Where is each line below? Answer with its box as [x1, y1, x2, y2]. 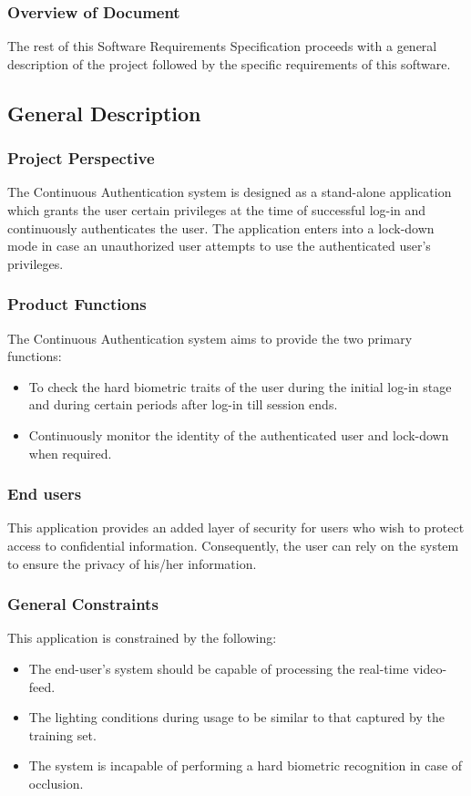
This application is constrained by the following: [7, 628, 277, 647]
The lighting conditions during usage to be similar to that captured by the [28, 708, 445, 727]
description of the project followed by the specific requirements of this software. [7, 54, 451, 73]
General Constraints [7, 593, 159, 615]
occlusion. [28, 773, 84, 792]
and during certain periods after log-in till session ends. [28, 395, 338, 414]
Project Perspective [7, 147, 155, 170]
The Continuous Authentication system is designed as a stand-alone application [7, 182, 452, 202]
